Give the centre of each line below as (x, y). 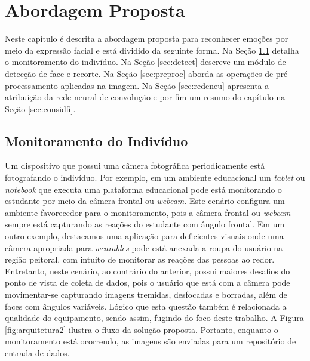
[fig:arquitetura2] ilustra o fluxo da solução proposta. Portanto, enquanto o (142, 329)
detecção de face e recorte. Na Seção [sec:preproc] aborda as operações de (139, 73)
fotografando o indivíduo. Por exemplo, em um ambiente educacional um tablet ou (155, 178)
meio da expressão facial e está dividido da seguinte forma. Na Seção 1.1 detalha (152, 50)
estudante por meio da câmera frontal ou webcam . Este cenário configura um (145, 201)
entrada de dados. (37, 352)
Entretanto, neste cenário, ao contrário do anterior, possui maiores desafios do (148, 271)
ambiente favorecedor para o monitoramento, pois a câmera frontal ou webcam (148, 212)
